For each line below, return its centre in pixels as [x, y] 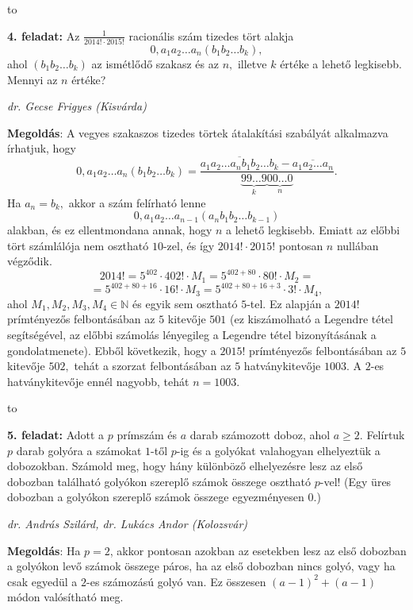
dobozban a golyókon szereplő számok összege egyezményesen [156, 497]
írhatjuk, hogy [42, 148]
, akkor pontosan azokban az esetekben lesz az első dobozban [258, 550]
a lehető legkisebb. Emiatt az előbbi [313, 230]
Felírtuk [386, 435]
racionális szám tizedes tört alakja [211, 35]
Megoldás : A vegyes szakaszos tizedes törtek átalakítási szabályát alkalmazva [198, 132]
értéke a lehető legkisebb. [341, 63]
